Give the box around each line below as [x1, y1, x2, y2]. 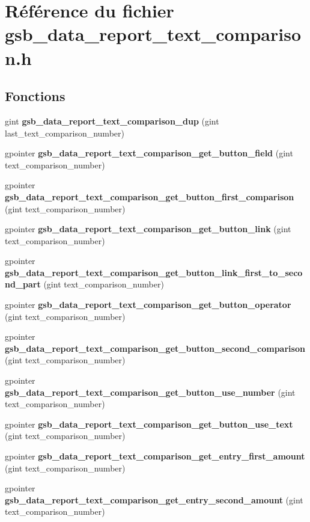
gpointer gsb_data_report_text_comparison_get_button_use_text [5, 417, 293, 430]
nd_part [5, 278, 41, 290]
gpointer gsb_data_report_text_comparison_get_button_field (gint [5, 147, 293, 159]
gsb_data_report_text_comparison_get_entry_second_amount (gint [5, 493, 303, 506]
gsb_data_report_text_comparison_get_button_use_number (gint [5, 385, 296, 398]
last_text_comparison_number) [5, 126, 124, 139]
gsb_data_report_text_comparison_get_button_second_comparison [5, 342, 305, 354]
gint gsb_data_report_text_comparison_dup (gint [5, 114, 219, 127]
